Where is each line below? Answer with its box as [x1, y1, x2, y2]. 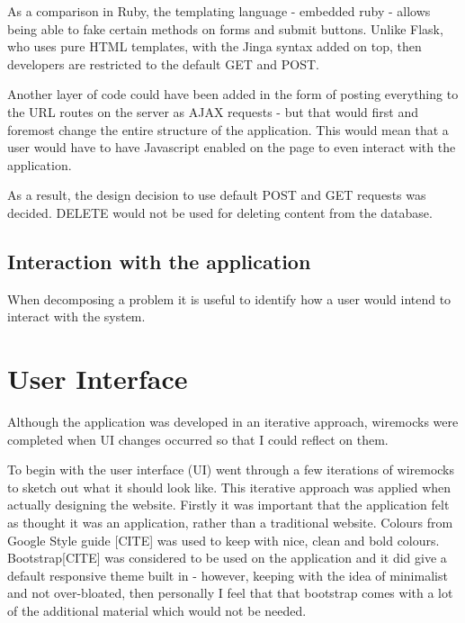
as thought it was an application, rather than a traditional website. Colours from [7, 513, 453, 532]
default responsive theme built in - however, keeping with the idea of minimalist [7, 565, 448, 584]
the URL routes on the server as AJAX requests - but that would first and [7, 102, 418, 121]
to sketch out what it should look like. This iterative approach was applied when [7, 477, 452, 496]
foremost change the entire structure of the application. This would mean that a [7, 120, 449, 139]
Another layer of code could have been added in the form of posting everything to [7, 85, 459, 104]
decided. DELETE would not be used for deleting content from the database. [7, 203, 433, 221]
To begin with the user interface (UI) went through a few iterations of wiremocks [7, 460, 455, 479]
